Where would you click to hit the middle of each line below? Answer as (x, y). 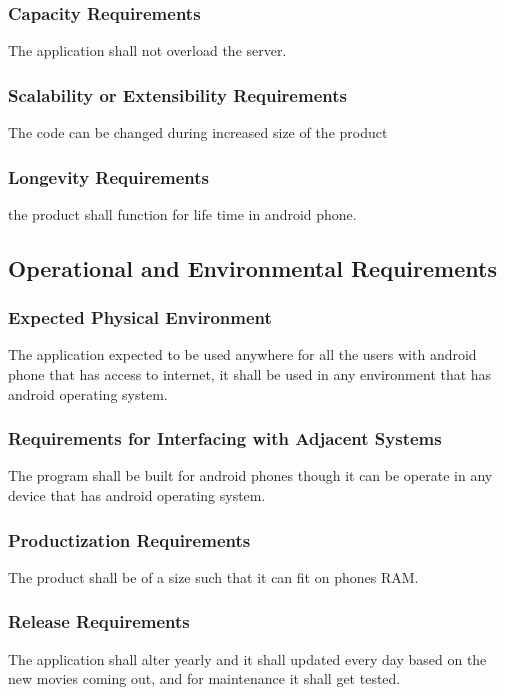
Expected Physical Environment (140, 317)
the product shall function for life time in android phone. (182, 213)
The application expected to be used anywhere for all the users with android (242, 354)
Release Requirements (99, 621)
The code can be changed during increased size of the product (198, 132)
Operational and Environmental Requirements (252, 267)
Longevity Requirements (109, 176)
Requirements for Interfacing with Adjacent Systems (225, 438)
